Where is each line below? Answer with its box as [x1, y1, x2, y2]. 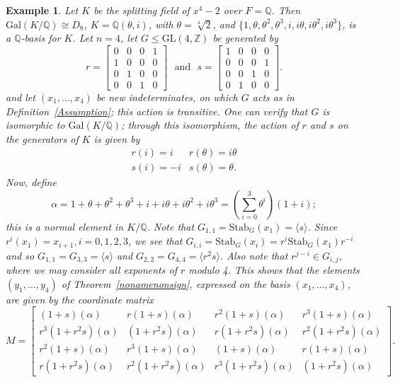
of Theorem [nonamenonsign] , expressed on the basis [61, 276, 290, 291]
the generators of [6, 131, 79, 146]
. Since [307, 219, 338, 233]
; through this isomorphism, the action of [121, 117, 299, 132]
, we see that [127, 233, 183, 248]
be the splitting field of [93, 3, 190, 17]
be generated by [212, 30, 278, 45]
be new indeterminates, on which [96, 89, 238, 104]
